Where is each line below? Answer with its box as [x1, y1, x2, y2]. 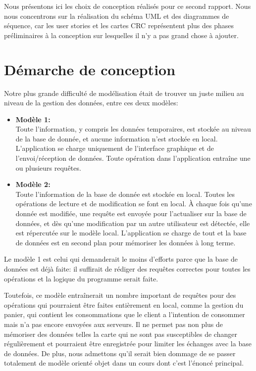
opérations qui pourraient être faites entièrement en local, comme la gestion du [4, 299, 244, 310]
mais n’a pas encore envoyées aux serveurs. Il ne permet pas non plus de [4, 319, 223, 329]
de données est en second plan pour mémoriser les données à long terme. [15, 237, 236, 247]
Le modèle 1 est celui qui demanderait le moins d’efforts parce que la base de [4, 254, 238, 264]
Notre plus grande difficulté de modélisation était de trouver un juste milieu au [4, 88, 244, 98]
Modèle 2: [15, 179, 51, 189]
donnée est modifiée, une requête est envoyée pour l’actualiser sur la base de [15, 208, 247, 219]
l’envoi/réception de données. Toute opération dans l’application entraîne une [15, 153, 251, 163]
